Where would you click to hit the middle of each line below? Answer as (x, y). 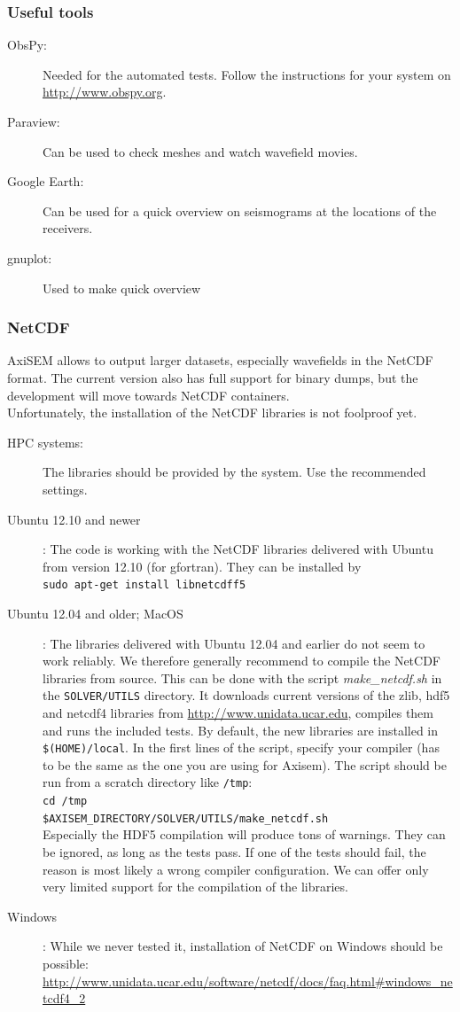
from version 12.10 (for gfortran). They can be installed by (202, 566)
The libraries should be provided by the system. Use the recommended (234, 472)
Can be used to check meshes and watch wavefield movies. (200, 151)
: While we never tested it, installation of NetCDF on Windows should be (243, 946)
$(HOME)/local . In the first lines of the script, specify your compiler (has (241, 747)
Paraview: (34, 121)
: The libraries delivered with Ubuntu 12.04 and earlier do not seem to (234, 643)
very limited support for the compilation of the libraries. (195, 887)
